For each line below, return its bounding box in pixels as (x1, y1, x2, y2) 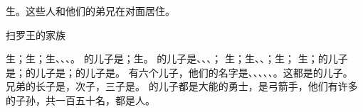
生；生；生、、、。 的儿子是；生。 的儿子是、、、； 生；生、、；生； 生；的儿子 (6, 51, 348, 66)
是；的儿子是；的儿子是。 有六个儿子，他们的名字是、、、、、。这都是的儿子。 (6, 65, 353, 79)
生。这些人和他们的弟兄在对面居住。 (6, 4, 175, 18)
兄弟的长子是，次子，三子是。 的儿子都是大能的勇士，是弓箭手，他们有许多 (6, 79, 358, 94)
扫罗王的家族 (6, 27, 65, 42)
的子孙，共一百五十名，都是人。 (6, 92, 155, 107)
